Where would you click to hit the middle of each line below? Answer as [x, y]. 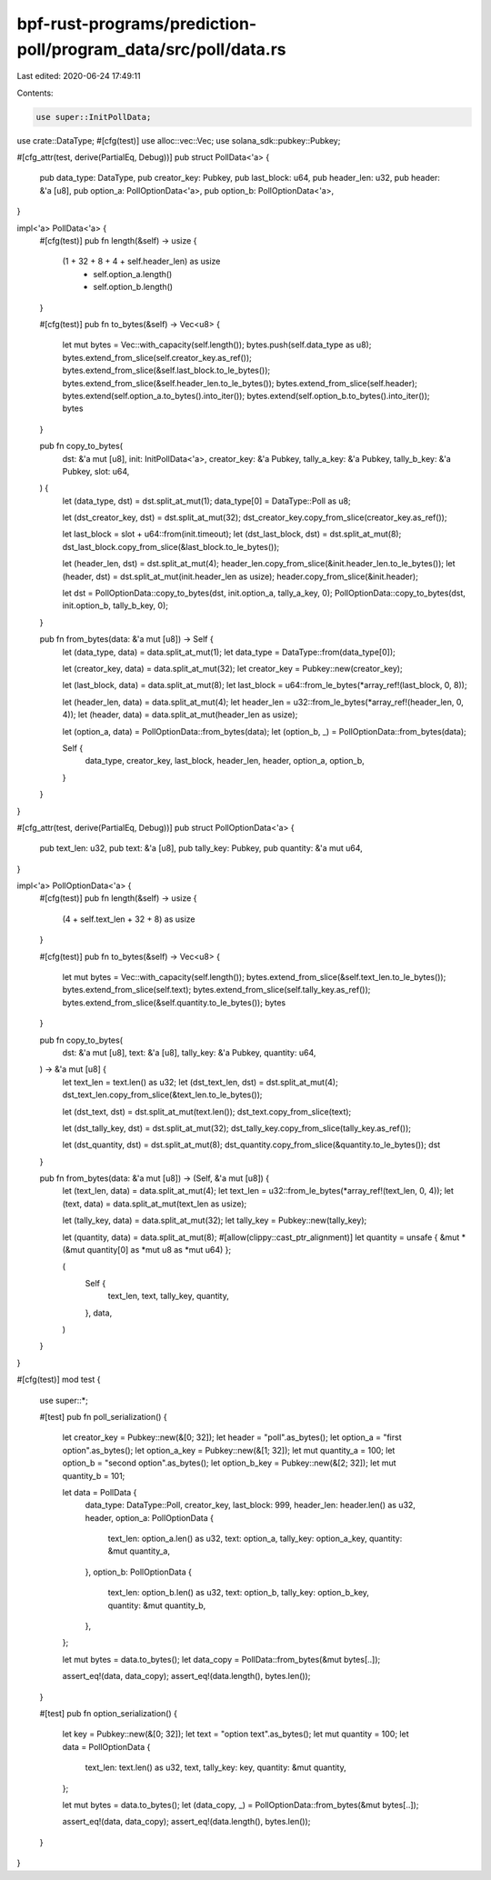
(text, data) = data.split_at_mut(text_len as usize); [155, 1204]
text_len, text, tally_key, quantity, [168, 1296]
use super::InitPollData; [94, 117]
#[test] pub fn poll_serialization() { [103, 1416]
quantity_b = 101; [94, 1475]
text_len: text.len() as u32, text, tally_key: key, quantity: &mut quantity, [215, 1767]
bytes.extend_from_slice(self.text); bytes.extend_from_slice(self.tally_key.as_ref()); [216, 990]
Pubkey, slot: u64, [96, 471]
